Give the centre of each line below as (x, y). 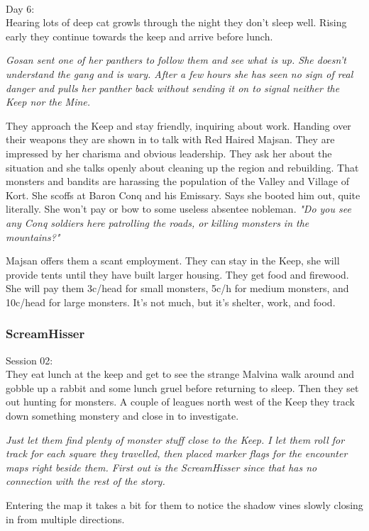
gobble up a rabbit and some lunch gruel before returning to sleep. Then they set (182, 387)
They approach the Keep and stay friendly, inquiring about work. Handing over (178, 125)
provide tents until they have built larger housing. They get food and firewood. (177, 274)
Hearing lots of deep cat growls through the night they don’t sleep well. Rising (176, 22)
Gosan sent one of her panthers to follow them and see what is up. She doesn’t (176, 60)
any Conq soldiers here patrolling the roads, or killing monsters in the (158, 222)
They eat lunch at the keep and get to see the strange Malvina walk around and (180, 374)
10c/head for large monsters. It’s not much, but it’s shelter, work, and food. (171, 302)
